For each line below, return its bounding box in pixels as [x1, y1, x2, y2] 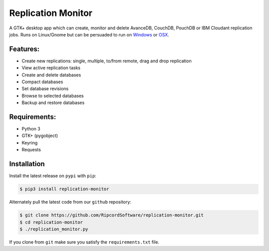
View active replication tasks [21, 65, 81, 71]
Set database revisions [21, 86, 69, 92]
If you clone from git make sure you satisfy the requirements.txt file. [9, 239, 159, 245]
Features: [9, 45, 40, 53]
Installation [9, 160, 45, 168]
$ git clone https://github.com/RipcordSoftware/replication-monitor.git [19, 212, 204, 218]
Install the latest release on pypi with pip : [9, 173, 97, 179]
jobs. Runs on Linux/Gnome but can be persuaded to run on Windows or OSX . [9, 31, 169, 37]
